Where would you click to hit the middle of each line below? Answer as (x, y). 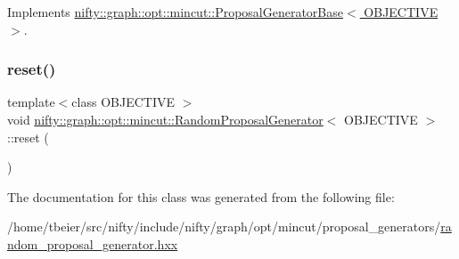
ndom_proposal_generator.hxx (93, 243)
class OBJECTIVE (123, 102)
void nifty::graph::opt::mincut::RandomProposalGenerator (165, 119)
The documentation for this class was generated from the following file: (201, 196)
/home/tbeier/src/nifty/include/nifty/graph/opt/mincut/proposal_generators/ (224, 227)
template (31, 102)
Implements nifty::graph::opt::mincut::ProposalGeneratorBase (176, 12)
